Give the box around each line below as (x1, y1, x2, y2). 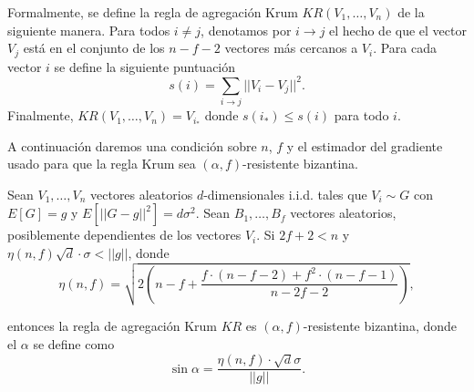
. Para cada (373, 38, 437, 57)
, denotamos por (201, 20, 292, 39)
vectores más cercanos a (224, 38, 358, 57)
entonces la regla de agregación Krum (7, 316, 218, 335)
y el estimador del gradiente (286, 136, 443, 155)
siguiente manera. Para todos (7, 20, 170, 39)
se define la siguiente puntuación (54, 57, 236, 76)
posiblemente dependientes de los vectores (7, 225, 242, 244)
